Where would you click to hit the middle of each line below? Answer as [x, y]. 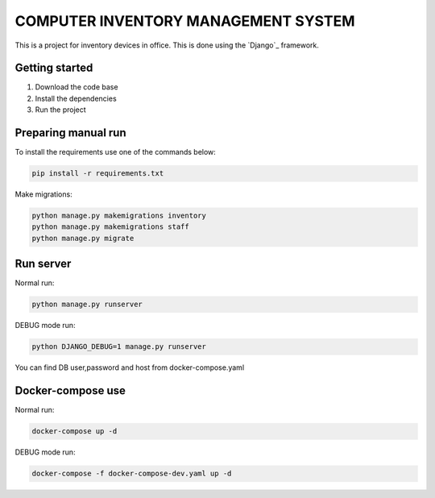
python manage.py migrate [83, 238]
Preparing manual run [70, 133]
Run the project [60, 110]
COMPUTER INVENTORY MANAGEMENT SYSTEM [185, 21]
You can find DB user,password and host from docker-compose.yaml [130, 367]
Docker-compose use [70, 391]
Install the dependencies [76, 98]
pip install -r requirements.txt [98, 174]
